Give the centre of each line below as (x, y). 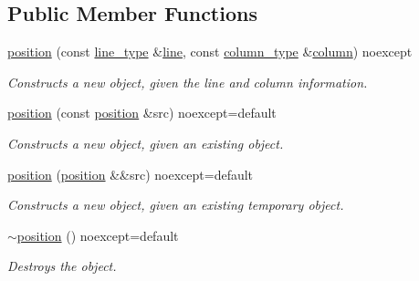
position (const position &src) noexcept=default (142, 113)
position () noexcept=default (98, 235)
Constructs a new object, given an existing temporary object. (176, 205)
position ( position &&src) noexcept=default (131, 174)
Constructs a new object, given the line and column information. (188, 82)
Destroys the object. (62, 266)
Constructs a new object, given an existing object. (146, 143)
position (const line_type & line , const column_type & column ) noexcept (210, 52)
